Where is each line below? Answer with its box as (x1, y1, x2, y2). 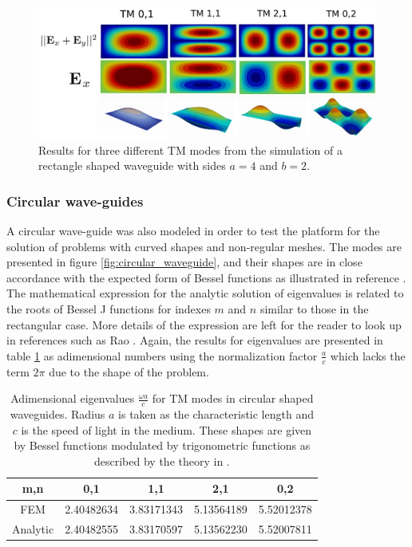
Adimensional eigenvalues (10, 390, 135, 407)
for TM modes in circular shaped (152, 390, 314, 407)
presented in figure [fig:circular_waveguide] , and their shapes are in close (6, 254, 362, 270)
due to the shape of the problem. (49, 363, 209, 380)
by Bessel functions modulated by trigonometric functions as (14, 437, 311, 454)
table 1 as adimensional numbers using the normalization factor (6, 347, 318, 364)
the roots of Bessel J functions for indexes (6, 301, 211, 317)
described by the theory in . (94, 452, 230, 469)
